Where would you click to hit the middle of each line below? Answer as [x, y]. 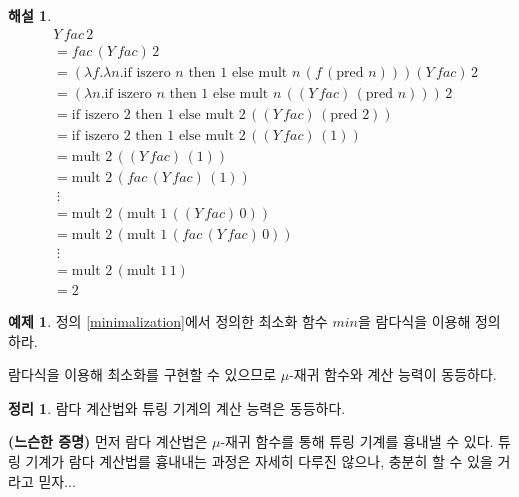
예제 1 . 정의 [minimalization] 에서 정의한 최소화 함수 [168, 321]
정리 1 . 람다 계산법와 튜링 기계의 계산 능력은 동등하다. [177, 407]
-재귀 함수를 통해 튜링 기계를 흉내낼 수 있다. [357, 441]
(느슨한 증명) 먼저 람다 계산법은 [108, 441]
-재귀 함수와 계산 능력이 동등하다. [393, 374]
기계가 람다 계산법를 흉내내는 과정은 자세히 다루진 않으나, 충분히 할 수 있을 [259, 461]
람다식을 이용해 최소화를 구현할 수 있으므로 [142, 374]
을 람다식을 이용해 [414, 321]
